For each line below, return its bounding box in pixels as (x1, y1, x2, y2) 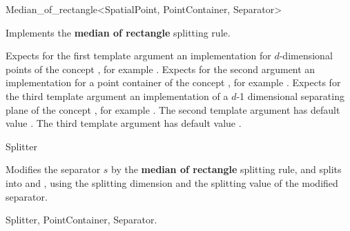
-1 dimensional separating (236, 88, 344, 103)
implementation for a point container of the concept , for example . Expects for (6, 75, 341, 90)
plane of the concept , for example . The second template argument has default (6, 102, 340, 117)
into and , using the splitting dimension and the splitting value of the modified (6, 175, 338, 190)
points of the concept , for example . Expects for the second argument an (6, 61, 315, 76)
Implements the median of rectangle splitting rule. (6, 25, 231, 39)
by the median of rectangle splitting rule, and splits (111, 162, 342, 177)
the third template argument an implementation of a (6, 88, 229, 103)
